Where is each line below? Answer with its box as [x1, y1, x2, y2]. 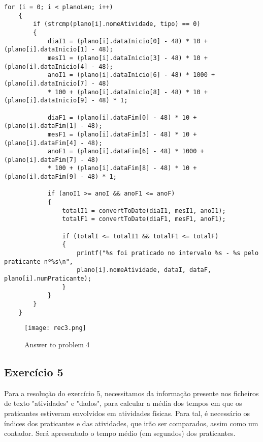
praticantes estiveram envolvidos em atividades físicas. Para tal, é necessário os [4, 407, 250, 418]
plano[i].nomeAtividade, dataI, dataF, [77, 266, 212, 274]
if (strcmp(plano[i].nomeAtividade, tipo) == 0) [33, 20, 201, 28]
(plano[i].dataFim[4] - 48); [4, 139, 103, 147]
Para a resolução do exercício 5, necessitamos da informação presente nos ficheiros [4, 388, 259, 398]
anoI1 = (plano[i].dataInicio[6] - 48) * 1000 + [47, 71, 215, 79]
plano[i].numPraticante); [4, 275, 91, 282]
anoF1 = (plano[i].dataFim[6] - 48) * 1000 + [47, 148, 204, 155]
